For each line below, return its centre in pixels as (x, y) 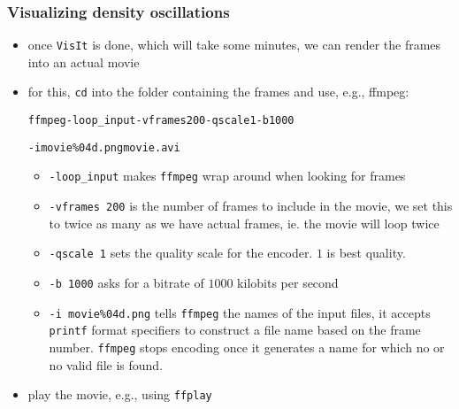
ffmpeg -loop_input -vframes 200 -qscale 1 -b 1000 (161, 121)
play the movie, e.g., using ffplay (120, 394)
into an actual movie (84, 62)
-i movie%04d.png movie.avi (104, 147)
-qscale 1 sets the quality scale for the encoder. (181, 253)
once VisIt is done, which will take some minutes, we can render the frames (234, 45)
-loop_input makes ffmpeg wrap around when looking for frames (227, 176)
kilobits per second (288, 282)
